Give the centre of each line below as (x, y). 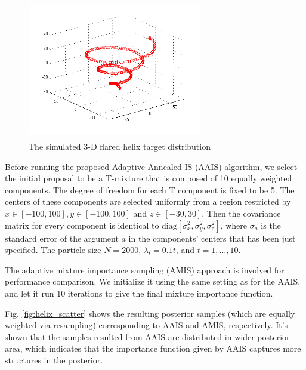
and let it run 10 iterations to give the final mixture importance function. (139, 293)
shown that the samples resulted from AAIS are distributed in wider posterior (147, 336)
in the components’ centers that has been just (212, 238)
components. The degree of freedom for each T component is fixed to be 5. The (150, 189)
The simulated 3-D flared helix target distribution (120, 146)
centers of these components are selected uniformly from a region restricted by (148, 201)
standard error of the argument (62, 238)
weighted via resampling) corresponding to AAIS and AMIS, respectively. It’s (146, 325)
